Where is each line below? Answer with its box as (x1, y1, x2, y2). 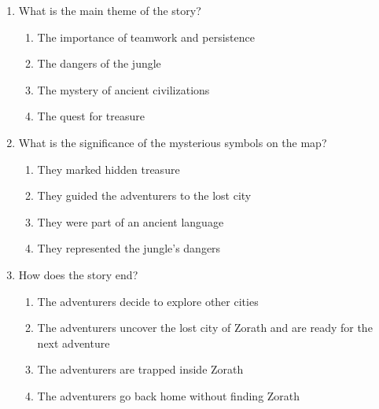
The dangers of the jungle (37, 55, 161, 72)
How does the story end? (18, 266, 138, 282)
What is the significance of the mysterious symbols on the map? (18, 134, 327, 150)
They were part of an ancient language (37, 213, 224, 230)
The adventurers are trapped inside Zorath (37, 361, 244, 378)
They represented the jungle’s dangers (37, 240, 221, 256)
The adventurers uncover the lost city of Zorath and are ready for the (37, 319, 373, 336)
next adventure (37, 334, 110, 351)
